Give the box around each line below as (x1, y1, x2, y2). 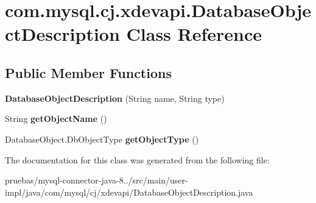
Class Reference (126, 21, 262, 46)
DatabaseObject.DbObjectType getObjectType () (5, 132, 199, 145)
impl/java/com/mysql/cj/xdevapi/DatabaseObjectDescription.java (5, 185, 253, 198)
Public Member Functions (5, 63, 172, 82)
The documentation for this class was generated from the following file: (5, 153, 270, 166)
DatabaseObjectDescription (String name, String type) (5, 91, 225, 104)
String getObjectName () (5, 112, 107, 125)
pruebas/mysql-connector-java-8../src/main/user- (5, 174, 188, 187)
